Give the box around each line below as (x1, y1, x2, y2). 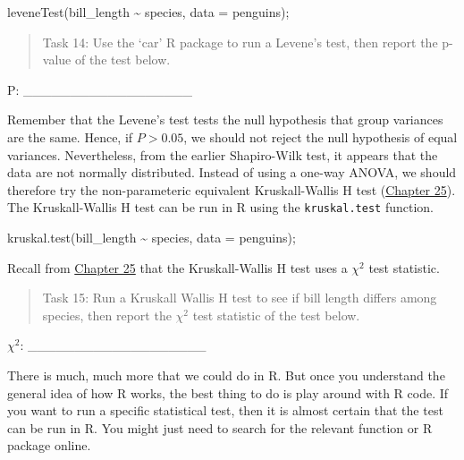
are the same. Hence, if (7, 127, 133, 146)
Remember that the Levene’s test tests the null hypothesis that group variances (7, 110, 443, 129)
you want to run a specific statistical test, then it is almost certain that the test (7, 401, 443, 420)
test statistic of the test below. (192, 305, 360, 324)
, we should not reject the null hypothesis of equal (183, 127, 458, 146)
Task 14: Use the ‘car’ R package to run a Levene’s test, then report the (42, 32, 438, 51)
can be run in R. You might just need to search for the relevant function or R (7, 418, 433, 437)
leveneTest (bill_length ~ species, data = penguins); (7, 3, 290, 21)
